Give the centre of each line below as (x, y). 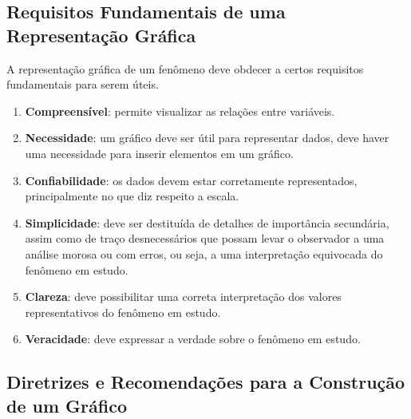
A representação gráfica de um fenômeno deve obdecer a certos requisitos (185, 68)
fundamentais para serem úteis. (83, 84)
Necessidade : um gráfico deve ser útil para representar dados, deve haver (207, 138)
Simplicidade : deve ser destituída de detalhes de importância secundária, (207, 222)
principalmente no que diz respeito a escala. (132, 196)
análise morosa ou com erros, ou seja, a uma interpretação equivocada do (204, 253)
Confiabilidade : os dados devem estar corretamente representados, (191, 180)
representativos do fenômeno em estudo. (123, 312)
